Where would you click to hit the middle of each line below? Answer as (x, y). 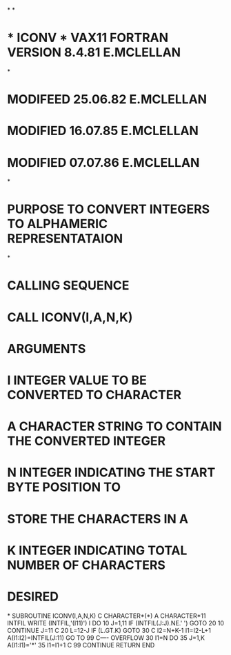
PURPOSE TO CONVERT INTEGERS (109, 209)
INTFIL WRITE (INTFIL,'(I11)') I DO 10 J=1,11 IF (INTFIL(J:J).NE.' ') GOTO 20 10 (115, 623)
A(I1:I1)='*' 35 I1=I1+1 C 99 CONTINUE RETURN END (81, 645)
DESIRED (33, 596)
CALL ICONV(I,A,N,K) (70, 317)
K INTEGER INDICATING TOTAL (97, 550)
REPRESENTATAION (65, 239)
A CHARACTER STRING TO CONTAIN (114, 426)
